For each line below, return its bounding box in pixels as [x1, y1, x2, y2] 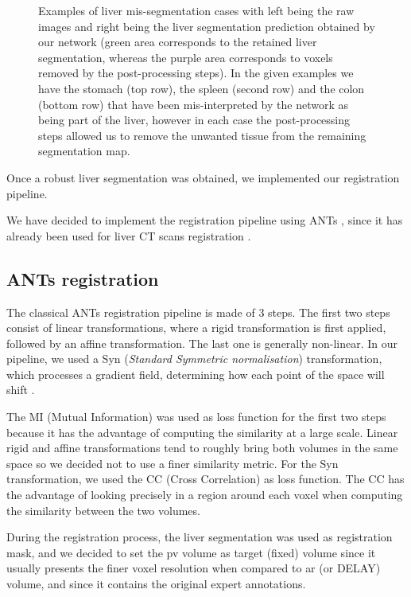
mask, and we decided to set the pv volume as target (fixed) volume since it [6, 544, 376, 560]
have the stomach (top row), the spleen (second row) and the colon [38, 80, 365, 96]
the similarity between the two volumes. [6, 501, 200, 518]
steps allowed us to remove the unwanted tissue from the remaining [38, 127, 366, 143]
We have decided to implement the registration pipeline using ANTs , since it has [6, 212, 403, 228]
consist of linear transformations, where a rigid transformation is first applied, [6, 319, 386, 336]
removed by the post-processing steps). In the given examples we [38, 64, 354, 81]
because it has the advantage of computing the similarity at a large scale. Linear [6, 423, 398, 440]
